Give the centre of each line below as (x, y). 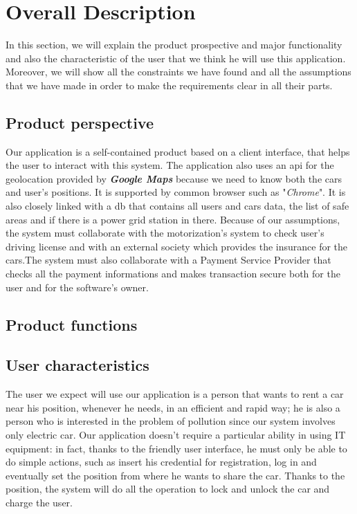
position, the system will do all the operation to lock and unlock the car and (168, 489)
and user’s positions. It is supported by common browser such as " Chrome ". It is (176, 192)
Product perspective (80, 122)
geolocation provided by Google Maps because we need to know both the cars (174, 178)
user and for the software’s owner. (77, 287)
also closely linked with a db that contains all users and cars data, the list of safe (177, 206)
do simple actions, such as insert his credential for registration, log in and (161, 462)
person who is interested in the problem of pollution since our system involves (171, 421)
